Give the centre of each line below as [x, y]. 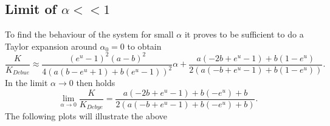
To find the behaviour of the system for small [89, 34]
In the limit [26, 83]
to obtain [144, 46]
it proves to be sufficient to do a [244, 34]
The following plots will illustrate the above [86, 116]
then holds [96, 83]
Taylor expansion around [51, 46]
